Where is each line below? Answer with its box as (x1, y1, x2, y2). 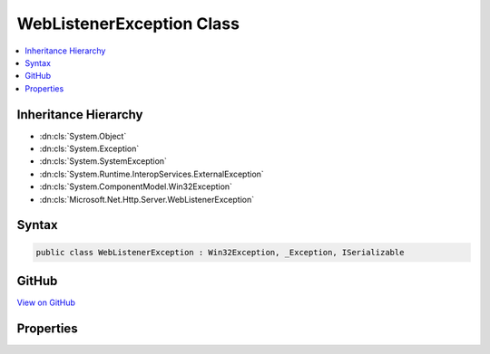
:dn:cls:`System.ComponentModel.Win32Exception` (39, 181, 233, 192)
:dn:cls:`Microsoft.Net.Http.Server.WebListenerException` (39, 194, 254, 205)
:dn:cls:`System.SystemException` (39, 156, 168, 167)
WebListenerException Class (16, 14, 240, 33)
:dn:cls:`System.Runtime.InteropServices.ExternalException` (39, 168, 265, 179)
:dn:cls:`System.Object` (39, 130, 127, 141)
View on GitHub (16, 297, 76, 308)
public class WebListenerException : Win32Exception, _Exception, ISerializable (35, 247, 405, 257)
